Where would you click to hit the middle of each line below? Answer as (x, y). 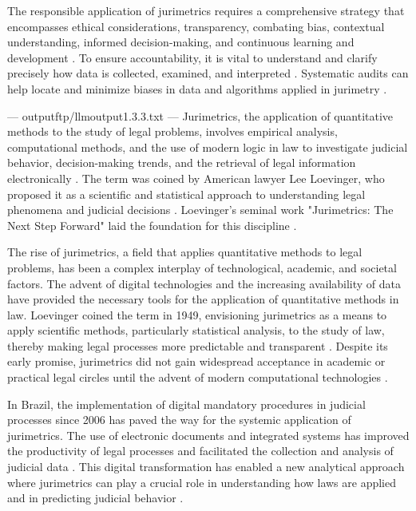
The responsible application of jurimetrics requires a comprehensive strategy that (206, 10)
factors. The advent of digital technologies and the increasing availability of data (204, 283)
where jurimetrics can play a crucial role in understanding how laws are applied (202, 482)
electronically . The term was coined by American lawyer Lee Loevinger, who (196, 178)
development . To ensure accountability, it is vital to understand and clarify (192, 57)
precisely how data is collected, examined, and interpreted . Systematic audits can (208, 73)
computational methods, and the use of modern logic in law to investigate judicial (208, 147)
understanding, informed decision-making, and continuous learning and (181, 42)
